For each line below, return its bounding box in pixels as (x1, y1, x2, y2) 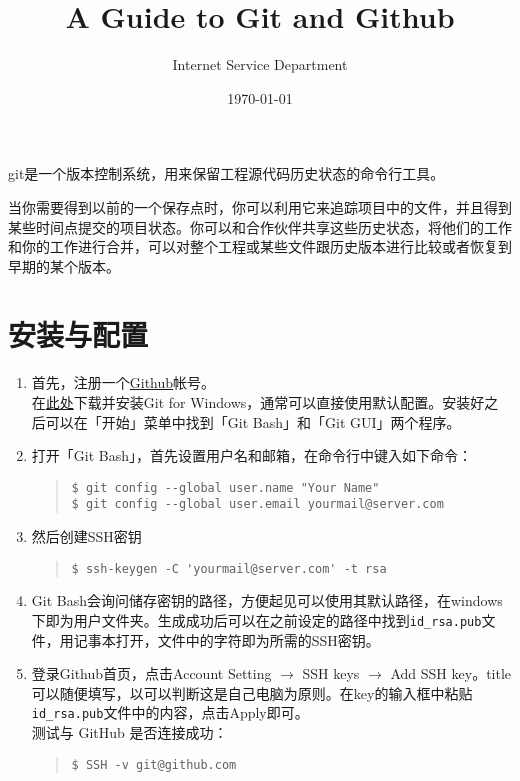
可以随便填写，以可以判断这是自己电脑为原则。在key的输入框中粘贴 (31, 682, 473, 703)
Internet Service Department (172, 54, 348, 75)
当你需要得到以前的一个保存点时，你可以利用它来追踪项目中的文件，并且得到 (8, 196, 512, 217)
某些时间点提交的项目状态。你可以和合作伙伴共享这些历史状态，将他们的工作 (8, 216, 512, 237)
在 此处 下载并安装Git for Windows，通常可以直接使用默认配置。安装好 (31, 392, 485, 412)
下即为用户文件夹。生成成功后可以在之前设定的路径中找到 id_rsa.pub (31, 609, 482, 630)
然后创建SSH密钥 (31, 526, 142, 547)
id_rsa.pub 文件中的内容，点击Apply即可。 (31, 702, 309, 723)
